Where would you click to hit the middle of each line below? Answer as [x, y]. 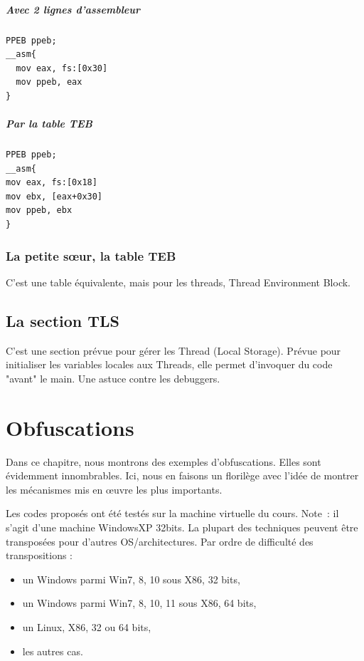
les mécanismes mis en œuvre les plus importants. [114, 489]
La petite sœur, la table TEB [91, 255]
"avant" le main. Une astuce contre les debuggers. [113, 378]
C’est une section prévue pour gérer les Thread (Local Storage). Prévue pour [173, 350]
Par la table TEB [49, 124]
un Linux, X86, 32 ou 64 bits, [87, 626]
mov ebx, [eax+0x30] [54, 196]
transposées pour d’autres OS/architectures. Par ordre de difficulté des [160, 541]
